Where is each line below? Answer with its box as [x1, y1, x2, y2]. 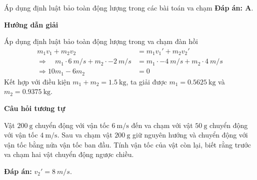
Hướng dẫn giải [4, 19, 58, 29]
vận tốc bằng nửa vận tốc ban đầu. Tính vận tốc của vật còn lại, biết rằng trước [4, 139, 251, 149]
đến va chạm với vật [131, 119, 193, 130]
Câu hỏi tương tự [4, 102, 65, 113]
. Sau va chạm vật [57, 129, 112, 140]
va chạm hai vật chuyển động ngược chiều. [4, 149, 134, 159]
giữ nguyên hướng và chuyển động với [132, 129, 248, 140]
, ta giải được [126, 76, 167, 86]
